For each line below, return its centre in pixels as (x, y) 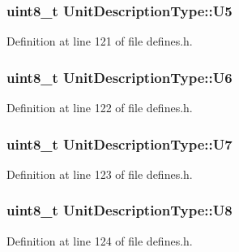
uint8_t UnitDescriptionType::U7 (119, 143)
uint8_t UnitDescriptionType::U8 (119, 210)
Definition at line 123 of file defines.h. (100, 174)
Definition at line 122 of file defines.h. (100, 108)
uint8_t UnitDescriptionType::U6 (119, 77)
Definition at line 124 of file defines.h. (100, 240)
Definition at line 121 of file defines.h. (100, 41)
